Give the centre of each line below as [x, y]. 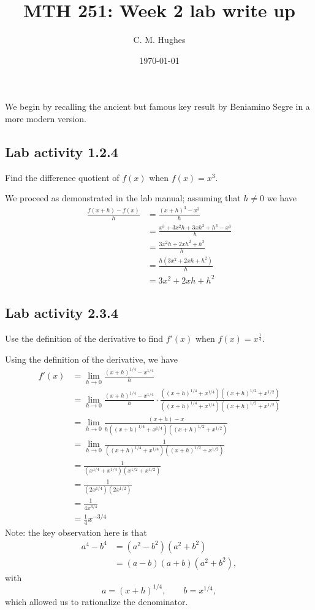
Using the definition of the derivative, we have [92, 359]
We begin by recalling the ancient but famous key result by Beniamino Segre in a [157, 106]
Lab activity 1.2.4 [62, 151]
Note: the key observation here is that [76, 532]
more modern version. [46, 118]
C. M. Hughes [159, 40]
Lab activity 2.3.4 [62, 313]
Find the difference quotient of [62, 177]
